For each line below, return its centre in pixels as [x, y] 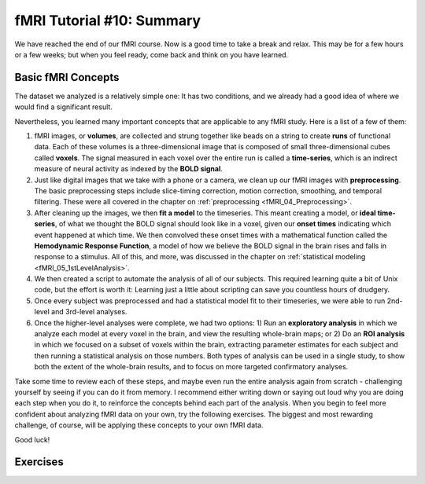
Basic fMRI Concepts [67, 77]
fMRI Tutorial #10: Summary [107, 20]
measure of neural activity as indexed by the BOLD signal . [129, 169]
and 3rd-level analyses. [89, 312]
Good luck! [32, 439]
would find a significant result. [64, 107]
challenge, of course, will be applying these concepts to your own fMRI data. [139, 425]
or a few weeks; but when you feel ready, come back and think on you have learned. [152, 54]
